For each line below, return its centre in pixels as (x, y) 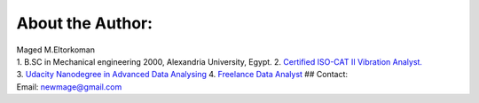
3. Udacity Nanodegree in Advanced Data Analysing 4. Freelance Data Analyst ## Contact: (182, 75)
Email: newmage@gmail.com (69, 87)
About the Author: (85, 23)
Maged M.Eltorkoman (55, 50)
